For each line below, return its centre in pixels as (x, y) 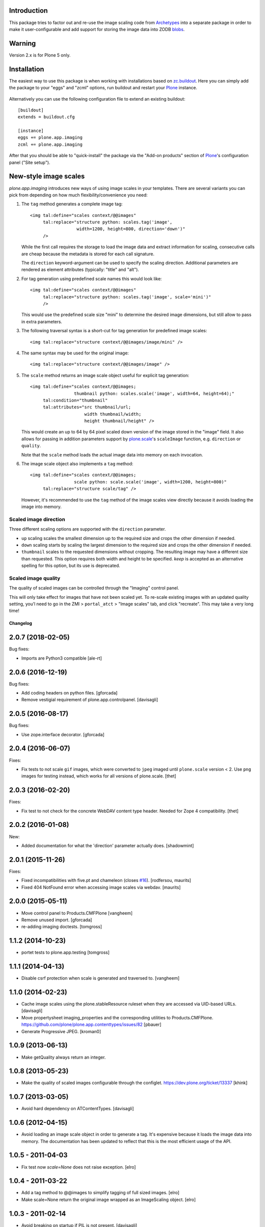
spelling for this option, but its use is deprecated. (71, 566)
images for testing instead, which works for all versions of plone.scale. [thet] (99, 776)
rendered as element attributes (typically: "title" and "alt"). (80, 269)
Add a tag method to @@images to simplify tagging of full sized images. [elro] (100, 1193)
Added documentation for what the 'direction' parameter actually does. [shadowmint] (107, 845)
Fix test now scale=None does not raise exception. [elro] (79, 1167)
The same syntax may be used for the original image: (75, 353)
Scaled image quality (35, 578)
